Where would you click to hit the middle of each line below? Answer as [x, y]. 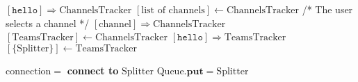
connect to [93, 70]
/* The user [327, 9]
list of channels [173, 10]
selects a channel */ [48, 23]
